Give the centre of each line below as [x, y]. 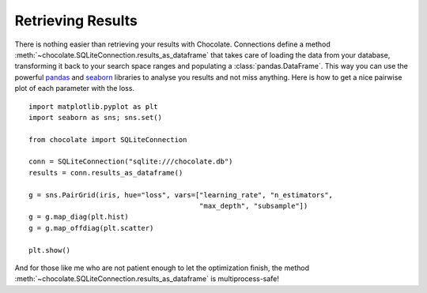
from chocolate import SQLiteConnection [108, 139]
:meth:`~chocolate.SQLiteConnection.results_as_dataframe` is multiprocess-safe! [147, 279]
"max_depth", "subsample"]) [253, 206]
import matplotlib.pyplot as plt [93, 106]
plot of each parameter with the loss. [74, 88]
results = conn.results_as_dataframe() [106, 173]
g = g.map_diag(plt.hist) [79, 217]
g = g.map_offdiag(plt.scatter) [91, 228]
